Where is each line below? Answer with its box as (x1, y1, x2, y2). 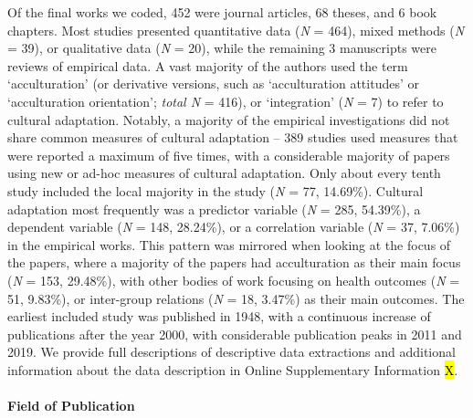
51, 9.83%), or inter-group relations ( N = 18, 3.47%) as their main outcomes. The (7, 288, 465, 308)
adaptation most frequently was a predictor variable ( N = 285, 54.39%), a (7, 199, 421, 218)
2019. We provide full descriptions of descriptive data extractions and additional (7, 342, 456, 361)
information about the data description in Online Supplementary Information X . (7, 360, 458, 379)
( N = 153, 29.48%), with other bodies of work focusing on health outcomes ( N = (7, 270, 460, 289)
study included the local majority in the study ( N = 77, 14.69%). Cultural (7, 181, 424, 200)
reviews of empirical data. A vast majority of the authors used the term (7, 56, 408, 75)
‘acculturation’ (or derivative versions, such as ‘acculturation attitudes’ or (7, 74, 419, 93)
